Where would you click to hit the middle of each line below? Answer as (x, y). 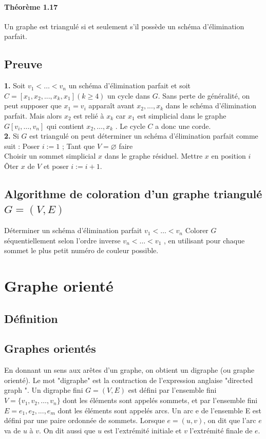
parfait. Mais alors (33, 115)
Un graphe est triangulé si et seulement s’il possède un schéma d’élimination (124, 26)
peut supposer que (33, 106)
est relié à (89, 115)
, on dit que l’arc (230, 420)
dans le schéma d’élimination (211, 106)
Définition (31, 318)
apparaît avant (111, 106)
